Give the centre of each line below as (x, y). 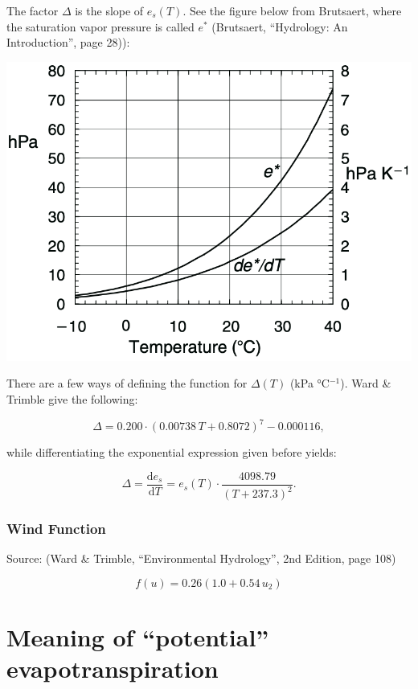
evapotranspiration (113, 668)
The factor (33, 10)
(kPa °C (309, 383)
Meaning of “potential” (138, 637)
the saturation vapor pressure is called (100, 26)
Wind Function (56, 528)
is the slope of (109, 10)
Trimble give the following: (72, 398)
